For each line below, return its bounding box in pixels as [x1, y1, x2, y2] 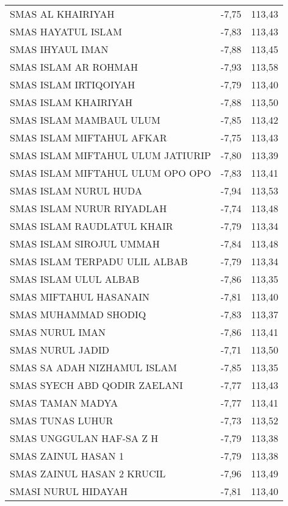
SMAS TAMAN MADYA [10, 396, 118, 410]
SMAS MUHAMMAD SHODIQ [10, 307, 146, 321]
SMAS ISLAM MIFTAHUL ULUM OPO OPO [10, 166, 211, 180]
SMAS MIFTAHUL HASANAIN [10, 290, 149, 304]
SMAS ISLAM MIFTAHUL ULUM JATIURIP [10, 148, 211, 162]
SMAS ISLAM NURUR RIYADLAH [10, 201, 167, 215]
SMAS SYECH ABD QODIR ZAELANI [10, 378, 183, 392]
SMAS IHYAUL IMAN [10, 42, 109, 56]
